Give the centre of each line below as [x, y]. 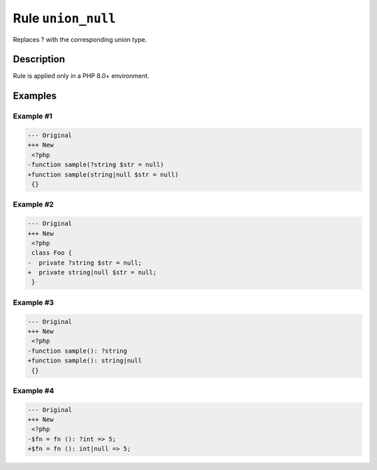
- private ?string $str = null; [85, 263]
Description [39, 59]
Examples [35, 96]
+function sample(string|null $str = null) [103, 174]
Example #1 [32, 117]
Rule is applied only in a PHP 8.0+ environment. [81, 76]
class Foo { [52, 253]
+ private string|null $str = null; [92, 273]
